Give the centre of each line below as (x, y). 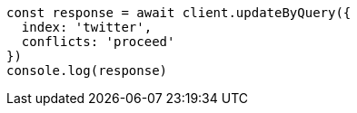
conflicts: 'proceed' (98, 42)
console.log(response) (87, 71)
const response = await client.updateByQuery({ (179, 13)
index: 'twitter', (87, 27)
